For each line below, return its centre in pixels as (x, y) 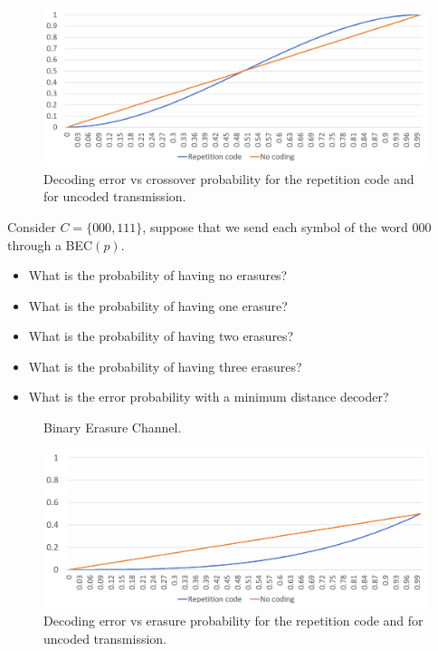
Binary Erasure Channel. (113, 428)
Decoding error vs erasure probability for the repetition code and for (233, 621)
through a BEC (50, 244)
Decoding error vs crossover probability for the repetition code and (229, 178)
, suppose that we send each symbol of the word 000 (287, 226)
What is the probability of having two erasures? (161, 336)
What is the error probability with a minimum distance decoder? (209, 397)
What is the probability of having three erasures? (165, 366)
